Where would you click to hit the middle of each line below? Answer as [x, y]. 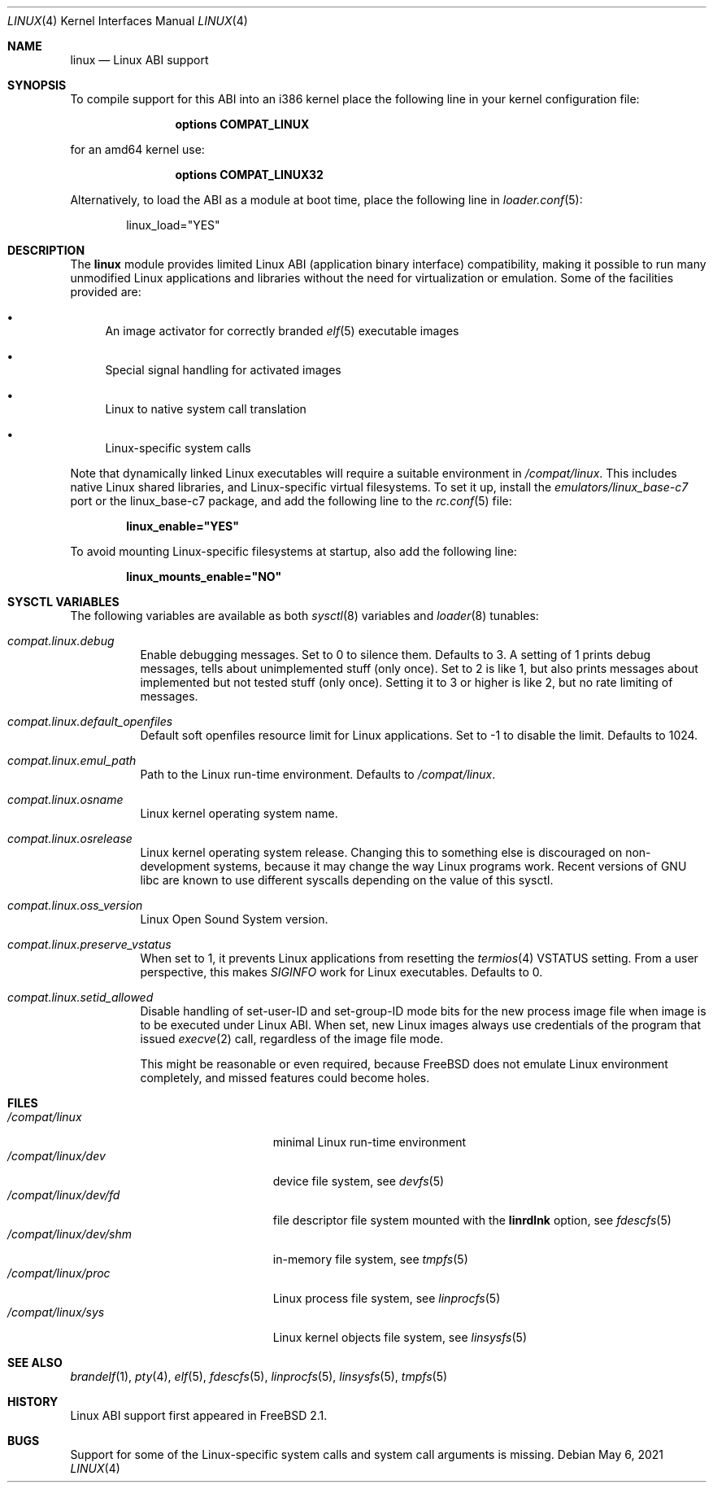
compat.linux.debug [61, 641]
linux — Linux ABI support [139, 60]
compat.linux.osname [65, 799]
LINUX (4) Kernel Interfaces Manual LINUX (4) [128, 21]
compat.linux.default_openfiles [90, 721]
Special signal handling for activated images [223, 370]
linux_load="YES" [173, 225]
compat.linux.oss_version [75, 905]
